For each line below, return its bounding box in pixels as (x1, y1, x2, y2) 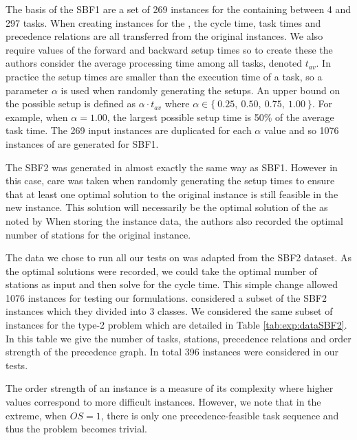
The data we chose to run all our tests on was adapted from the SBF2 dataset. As (6, 250, 351, 265)
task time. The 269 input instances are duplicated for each (6, 123, 252, 137)
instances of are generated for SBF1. (6, 136, 159, 151)
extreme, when (6, 408, 67, 422)
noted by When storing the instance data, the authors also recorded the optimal (6, 213, 343, 228)
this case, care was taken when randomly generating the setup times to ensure (6, 173, 335, 188)
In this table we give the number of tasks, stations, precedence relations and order (6, 331, 351, 345)
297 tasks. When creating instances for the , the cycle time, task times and (6, 15, 321, 30)
